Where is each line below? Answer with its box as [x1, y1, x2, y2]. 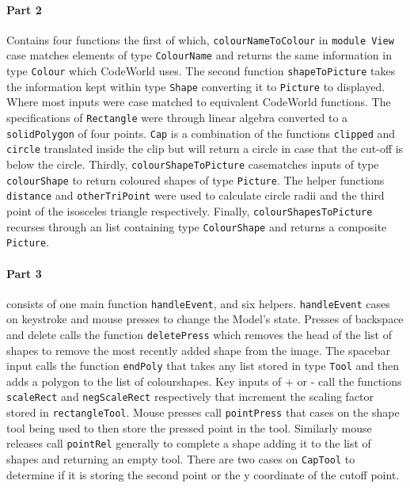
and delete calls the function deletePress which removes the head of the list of [6, 326, 392, 342]
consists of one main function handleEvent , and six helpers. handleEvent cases [6, 295, 390, 311]
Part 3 [6, 265, 42, 281]
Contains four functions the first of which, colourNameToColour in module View [6, 31, 394, 48]
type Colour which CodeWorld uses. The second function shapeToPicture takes [6, 63, 396, 79]
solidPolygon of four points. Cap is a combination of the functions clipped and [6, 124, 396, 141]
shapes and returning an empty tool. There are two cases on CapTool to [6, 451, 355, 467]
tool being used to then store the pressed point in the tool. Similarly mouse [6, 419, 372, 436]
